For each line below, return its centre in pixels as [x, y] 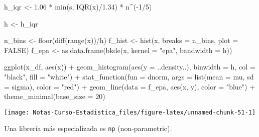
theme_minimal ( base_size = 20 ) [55, 96]
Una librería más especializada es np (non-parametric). [88, 128]
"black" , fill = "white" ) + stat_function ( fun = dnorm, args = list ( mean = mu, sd [129, 76]
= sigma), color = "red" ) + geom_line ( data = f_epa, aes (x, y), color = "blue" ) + [130, 86]
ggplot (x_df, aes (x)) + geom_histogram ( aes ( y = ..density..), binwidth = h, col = [130, 67]
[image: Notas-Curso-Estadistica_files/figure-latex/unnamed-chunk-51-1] [130, 112]
